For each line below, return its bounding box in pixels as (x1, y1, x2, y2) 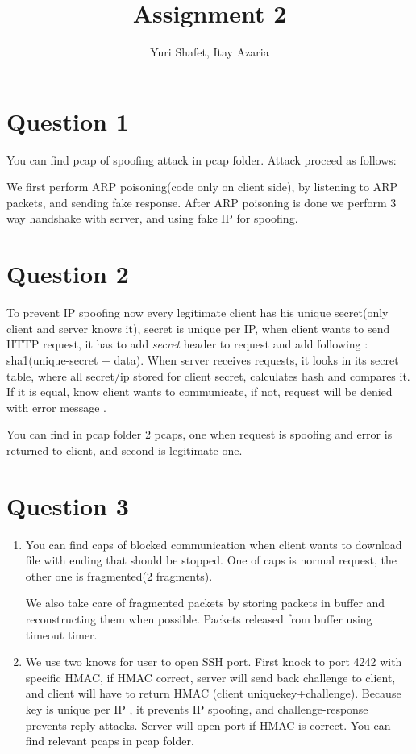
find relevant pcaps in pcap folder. (25, 732, 194, 749)
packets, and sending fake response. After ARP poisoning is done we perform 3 (6, 194, 397, 210)
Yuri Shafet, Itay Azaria (150, 44, 269, 60)
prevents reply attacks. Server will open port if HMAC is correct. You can (25, 716, 391, 733)
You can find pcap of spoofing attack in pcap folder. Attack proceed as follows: (6, 151, 397, 168)
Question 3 (6, 489, 129, 522)
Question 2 (6, 257, 129, 290)
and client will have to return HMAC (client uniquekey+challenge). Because (25, 685, 401, 702)
